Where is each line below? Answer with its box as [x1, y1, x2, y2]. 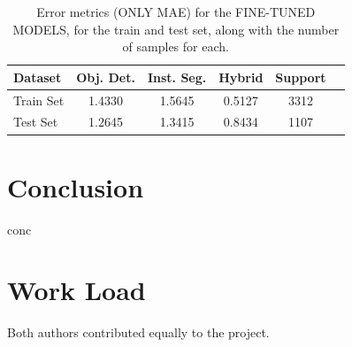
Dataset [13, 67, 62, 86]
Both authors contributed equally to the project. [7, 323, 270, 342]
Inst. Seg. [147, 67, 207, 86]
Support [275, 67, 326, 86]
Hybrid [218, 67, 264, 86]
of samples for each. [122, 37, 229, 56]
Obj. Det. [76, 67, 135, 86]
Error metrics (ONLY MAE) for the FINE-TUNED [36, 3, 316, 20]
